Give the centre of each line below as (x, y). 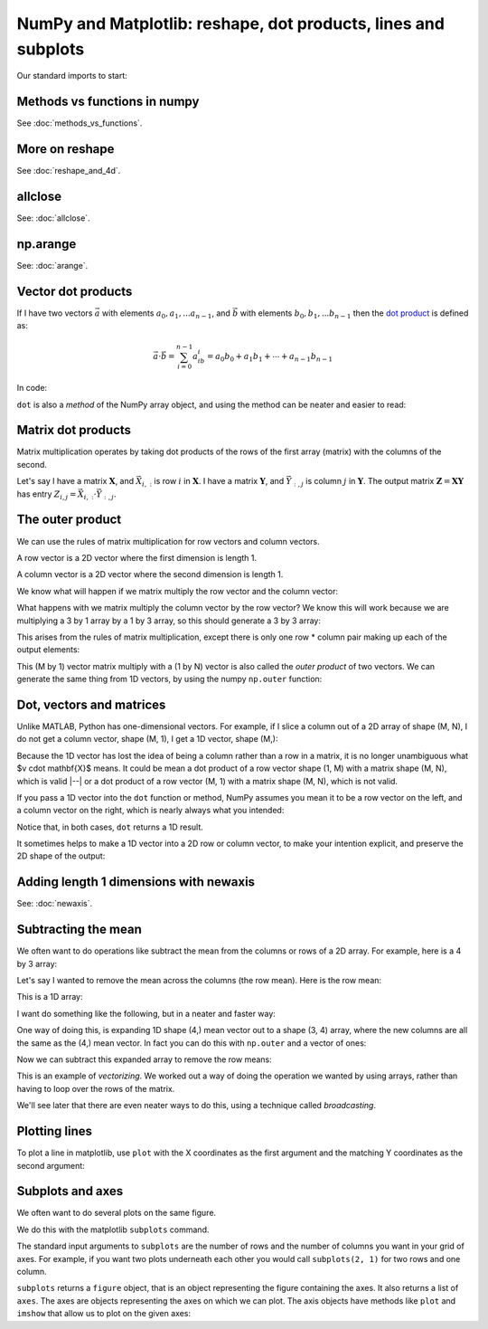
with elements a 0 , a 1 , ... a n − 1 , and (166, 314)
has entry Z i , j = (47, 495)
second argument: (51, 1165)
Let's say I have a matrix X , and (75, 481)
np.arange (47, 244)
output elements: (48, 650)
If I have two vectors (55, 313)
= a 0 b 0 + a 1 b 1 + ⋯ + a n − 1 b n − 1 (270, 357)
